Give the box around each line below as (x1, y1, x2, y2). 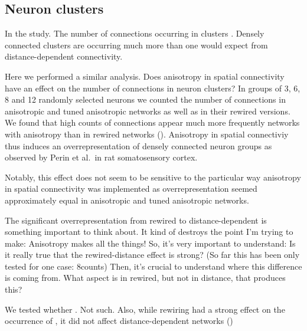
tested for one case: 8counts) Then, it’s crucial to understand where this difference (5, 260, 302, 272)
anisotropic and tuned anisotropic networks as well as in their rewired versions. (5, 104, 290, 117)
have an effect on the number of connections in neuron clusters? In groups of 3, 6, (5, 81, 301, 94)
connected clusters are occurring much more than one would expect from (5, 38, 268, 51)
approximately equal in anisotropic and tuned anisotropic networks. (5, 194, 249, 206)
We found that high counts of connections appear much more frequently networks (5, 116, 300, 129)
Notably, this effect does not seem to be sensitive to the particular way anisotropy (5, 171, 301, 183)
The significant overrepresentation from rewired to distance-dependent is (5, 214, 267, 226)
